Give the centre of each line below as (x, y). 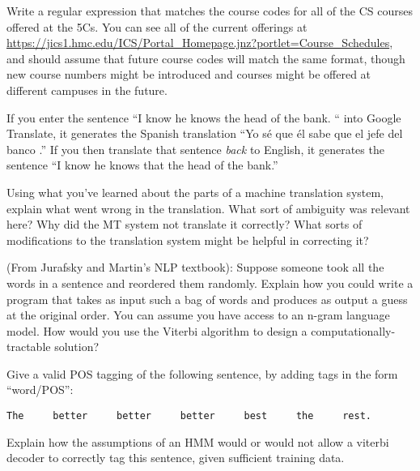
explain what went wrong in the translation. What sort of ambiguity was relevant (208, 208)
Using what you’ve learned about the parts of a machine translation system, (195, 192)
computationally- (353, 330)
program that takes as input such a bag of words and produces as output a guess (207, 299)
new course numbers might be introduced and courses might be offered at (189, 74)
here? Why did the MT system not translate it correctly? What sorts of (185, 224)
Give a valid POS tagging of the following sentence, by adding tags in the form (202, 373)
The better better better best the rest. (189, 416)
